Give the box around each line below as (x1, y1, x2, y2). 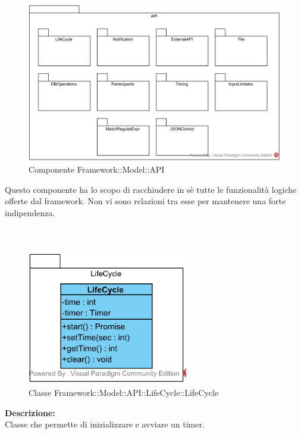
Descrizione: (5, 406, 55, 419)
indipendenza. (5, 207, 55, 219)
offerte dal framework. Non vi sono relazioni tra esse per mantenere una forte (5, 195, 286, 207)
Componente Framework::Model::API (29, 163, 165, 176)
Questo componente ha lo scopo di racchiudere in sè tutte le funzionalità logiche (5, 183, 297, 195)
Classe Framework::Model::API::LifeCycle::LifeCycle (29, 386, 219, 399)
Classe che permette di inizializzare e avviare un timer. (5, 418, 205, 430)
